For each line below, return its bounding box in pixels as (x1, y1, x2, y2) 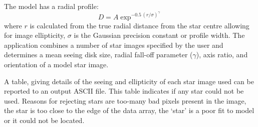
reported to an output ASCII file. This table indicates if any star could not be (4, 86, 244, 96)
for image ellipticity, (4, 30, 66, 40)
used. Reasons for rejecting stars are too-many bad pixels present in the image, (4, 95, 246, 106)
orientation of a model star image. (4, 59, 109, 70)
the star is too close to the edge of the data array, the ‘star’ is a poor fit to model (4, 105, 254, 116)
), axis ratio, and (196, 49, 248, 60)
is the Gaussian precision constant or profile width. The (74, 30, 245, 40)
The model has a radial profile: (4, 1, 99, 11)
